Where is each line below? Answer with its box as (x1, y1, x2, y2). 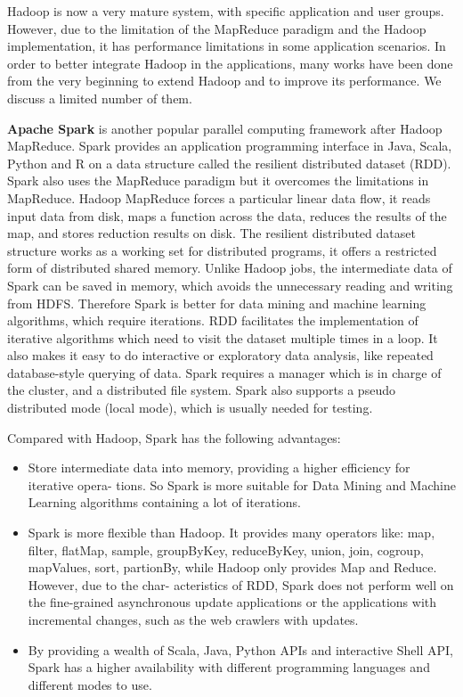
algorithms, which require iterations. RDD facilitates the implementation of (7, 311, 418, 330)
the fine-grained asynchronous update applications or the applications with (28, 593, 437, 611)
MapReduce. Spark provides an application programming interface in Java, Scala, (7, 136, 452, 155)
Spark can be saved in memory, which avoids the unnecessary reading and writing (7, 275, 453, 294)
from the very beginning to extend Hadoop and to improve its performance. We (7, 71, 442, 90)
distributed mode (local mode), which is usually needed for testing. (7, 398, 373, 417)
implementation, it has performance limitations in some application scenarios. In (7, 37, 446, 55)
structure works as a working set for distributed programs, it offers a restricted (7, 241, 437, 259)
